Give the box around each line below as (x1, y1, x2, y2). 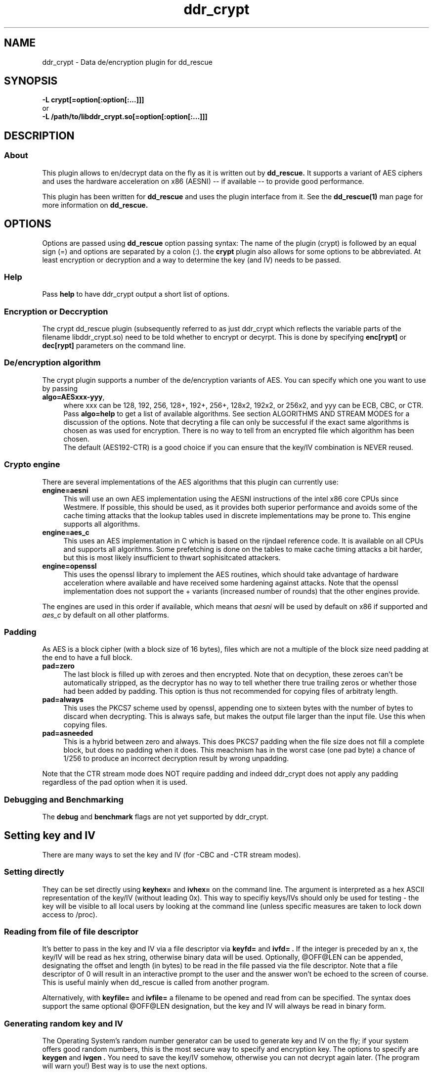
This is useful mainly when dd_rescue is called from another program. (42, 978, 269, 987)
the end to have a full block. (42, 653, 132, 662)
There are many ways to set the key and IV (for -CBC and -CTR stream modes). (42, 850, 301, 859)
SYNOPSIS (4, 75, 58, 88)
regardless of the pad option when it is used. (42, 778, 188, 787)
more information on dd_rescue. (42, 200, 148, 209)
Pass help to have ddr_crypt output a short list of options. (42, 290, 229, 299)
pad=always (42, 695, 84, 704)
